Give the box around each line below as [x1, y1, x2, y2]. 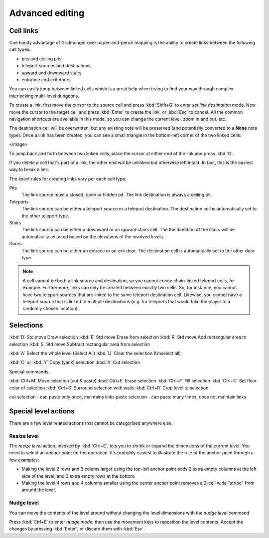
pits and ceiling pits [21, 55, 62, 62]
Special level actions [9, 407, 75, 415]
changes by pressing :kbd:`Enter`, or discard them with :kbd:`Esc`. [9, 526, 145, 532]
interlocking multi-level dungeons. [9, 93, 80, 99]
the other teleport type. [21, 212, 70, 219]
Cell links [9, 26, 38, 35]
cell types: [9, 46, 31, 52]
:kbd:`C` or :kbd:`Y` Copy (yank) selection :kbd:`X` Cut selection [9, 359, 140, 365]
